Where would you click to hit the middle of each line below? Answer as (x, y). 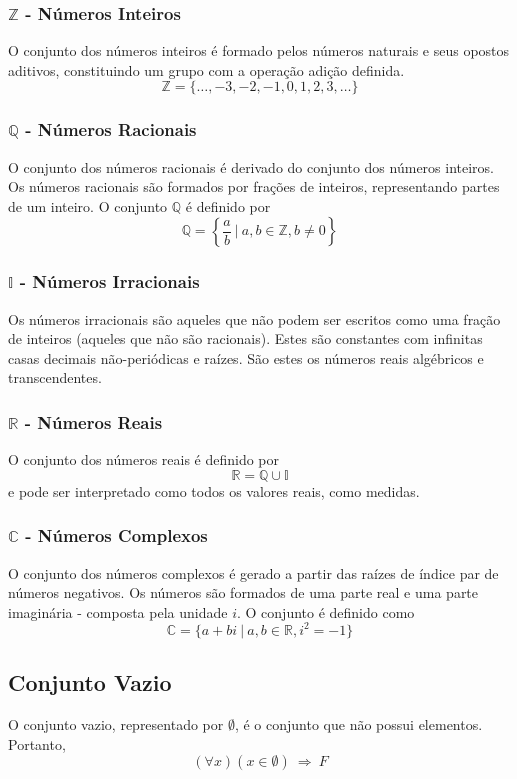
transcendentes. (55, 377)
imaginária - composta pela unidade (118, 611)
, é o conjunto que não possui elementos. (358, 724)
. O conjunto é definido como (325, 611)
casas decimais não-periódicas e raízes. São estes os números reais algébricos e (246, 357)
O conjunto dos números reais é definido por (144, 459)
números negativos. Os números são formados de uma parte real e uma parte (243, 592)
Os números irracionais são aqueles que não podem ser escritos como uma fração (254, 318)
